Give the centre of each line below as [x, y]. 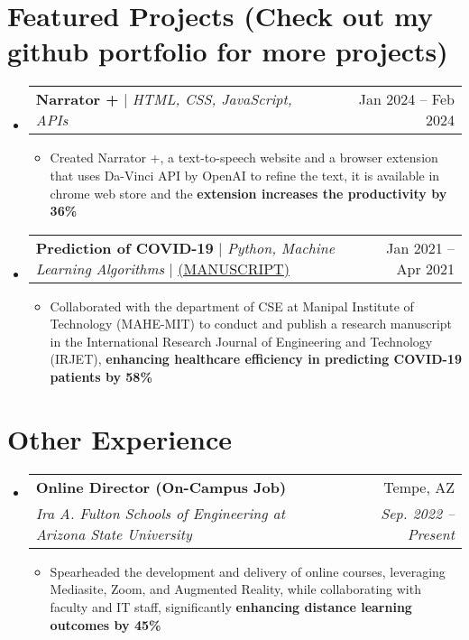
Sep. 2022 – [418, 513]
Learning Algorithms [100, 268]
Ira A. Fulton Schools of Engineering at [160, 513]
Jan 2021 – [420, 247]
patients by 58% [101, 377]
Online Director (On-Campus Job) [161, 487]
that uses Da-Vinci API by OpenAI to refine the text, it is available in [245, 175]
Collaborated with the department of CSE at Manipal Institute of [232, 306]
